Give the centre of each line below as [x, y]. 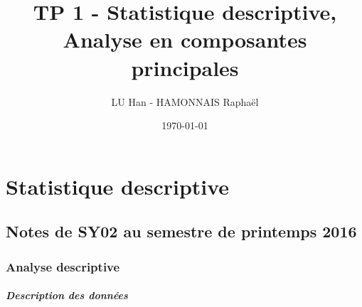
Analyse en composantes [185, 39]
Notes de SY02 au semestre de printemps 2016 [181, 231]
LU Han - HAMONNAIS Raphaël [185, 101]
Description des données [67, 295]
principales [185, 67]
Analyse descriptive [63, 266]
